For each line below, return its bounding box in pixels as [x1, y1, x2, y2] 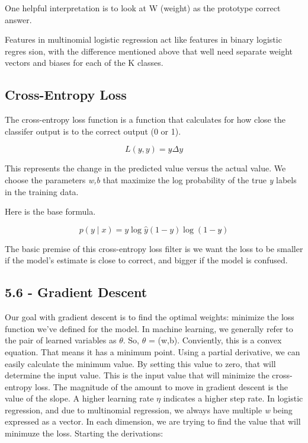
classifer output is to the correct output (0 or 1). [5, 125, 181, 137]
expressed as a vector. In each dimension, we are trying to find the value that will [5, 415, 301, 428]
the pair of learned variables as [5, 334, 117, 346]
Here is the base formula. [5, 205, 96, 218]
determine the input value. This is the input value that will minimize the [5, 369, 269, 381]
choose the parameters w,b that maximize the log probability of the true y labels [5, 173, 297, 186]
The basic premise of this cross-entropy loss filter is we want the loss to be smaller [5, 242, 303, 254]
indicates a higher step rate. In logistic [163, 392, 303, 404]
